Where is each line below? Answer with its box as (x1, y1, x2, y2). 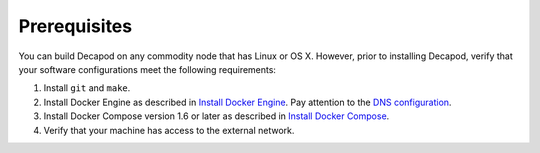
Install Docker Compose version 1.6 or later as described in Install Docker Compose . (43, 110, 390, 122)
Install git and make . (43, 82, 131, 94)
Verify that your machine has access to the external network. (43, 124, 295, 136)
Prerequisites (18, 15, 133, 37)
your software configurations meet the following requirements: (18, 63, 277, 75)
